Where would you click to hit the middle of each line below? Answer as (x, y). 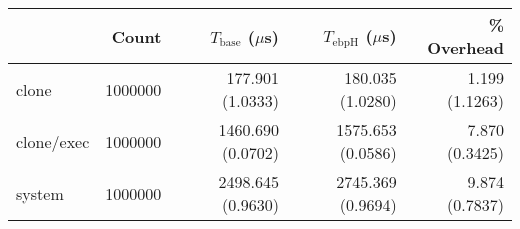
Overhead (465, 47)
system (40, 193)
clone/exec (53, 141)
